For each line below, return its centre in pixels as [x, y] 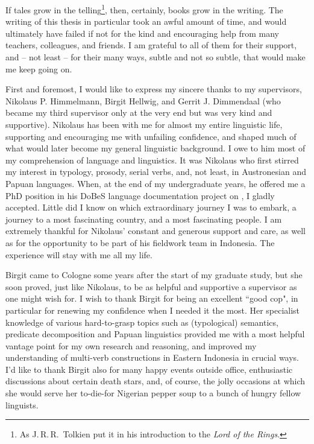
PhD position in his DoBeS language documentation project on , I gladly [140, 195]
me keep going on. [39, 68]
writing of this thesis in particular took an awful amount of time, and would [146, 21]
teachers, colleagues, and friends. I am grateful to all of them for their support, [151, 45]
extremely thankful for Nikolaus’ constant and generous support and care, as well [155, 231]
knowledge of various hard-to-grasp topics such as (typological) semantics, [142, 322]
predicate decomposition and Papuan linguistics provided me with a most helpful [155, 334]
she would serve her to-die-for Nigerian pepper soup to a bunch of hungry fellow [153, 393]
